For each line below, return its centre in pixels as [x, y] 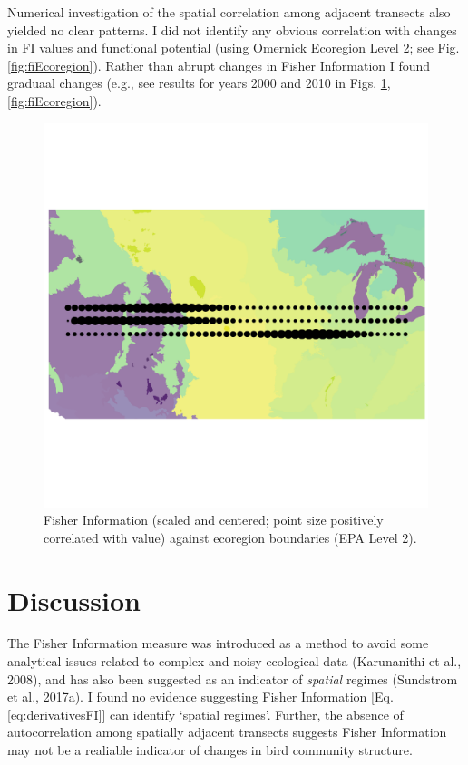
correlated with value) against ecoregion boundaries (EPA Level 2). [230, 537]
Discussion [74, 600]
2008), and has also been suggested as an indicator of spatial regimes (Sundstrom [233, 678]
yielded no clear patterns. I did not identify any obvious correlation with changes [232, 29]
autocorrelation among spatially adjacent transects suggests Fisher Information [227, 732]
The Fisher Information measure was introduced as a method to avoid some [218, 643]
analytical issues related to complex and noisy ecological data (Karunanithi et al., [234, 661]
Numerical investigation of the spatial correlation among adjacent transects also [229, 12]
